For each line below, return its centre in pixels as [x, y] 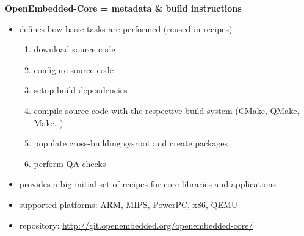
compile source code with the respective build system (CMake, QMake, [167, 110]
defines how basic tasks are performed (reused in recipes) [126, 28]
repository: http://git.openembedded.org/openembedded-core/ [136, 225]
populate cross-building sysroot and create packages [131, 143]
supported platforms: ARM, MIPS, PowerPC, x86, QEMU [128, 204]
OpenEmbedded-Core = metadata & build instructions [123, 8]
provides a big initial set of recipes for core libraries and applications [148, 184]
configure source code [74, 69]
